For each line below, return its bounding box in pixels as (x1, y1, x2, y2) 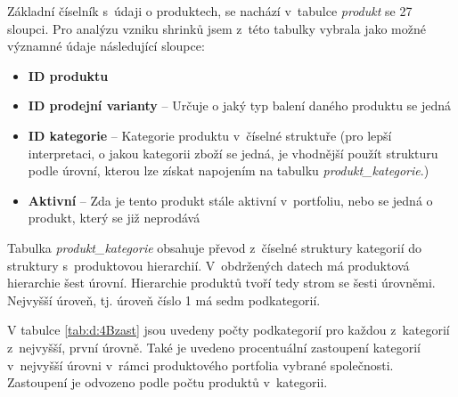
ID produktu (28, 66, 109, 85)
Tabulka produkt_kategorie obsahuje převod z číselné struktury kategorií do (7, 238, 422, 256)
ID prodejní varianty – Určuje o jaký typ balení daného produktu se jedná (28, 96, 452, 115)
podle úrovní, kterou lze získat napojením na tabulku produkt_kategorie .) (28, 161, 429, 180)
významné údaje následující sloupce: (7, 36, 205, 55)
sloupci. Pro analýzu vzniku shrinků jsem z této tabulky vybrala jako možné (7, 19, 426, 37)
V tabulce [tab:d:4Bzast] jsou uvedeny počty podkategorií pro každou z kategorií (7, 320, 450, 339)
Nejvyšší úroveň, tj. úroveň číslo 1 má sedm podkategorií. (7, 290, 321, 309)
